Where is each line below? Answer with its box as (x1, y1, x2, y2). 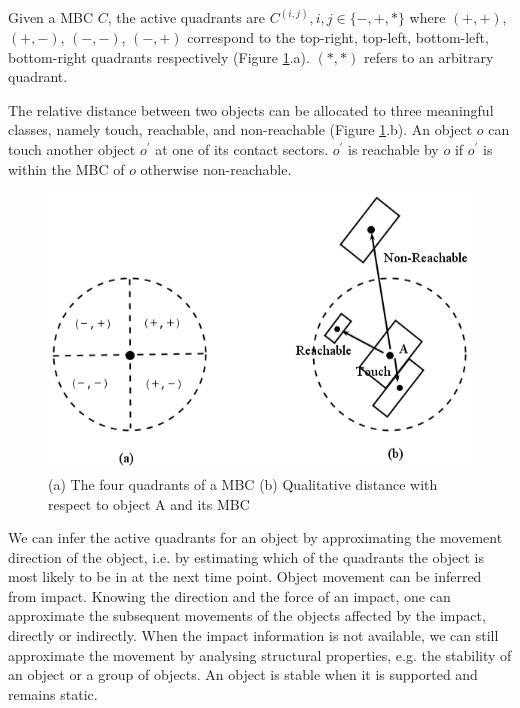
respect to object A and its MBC (48, 493, 250, 514)
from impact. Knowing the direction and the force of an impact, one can (8, 585, 451, 606)
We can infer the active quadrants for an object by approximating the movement (8, 527, 503, 548)
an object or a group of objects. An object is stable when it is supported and (8, 664, 478, 685)
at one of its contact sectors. (155, 139, 329, 159)
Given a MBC (8, 7, 94, 28)
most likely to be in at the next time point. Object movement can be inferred (8, 566, 482, 587)
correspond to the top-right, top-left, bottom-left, (187, 27, 489, 48)
